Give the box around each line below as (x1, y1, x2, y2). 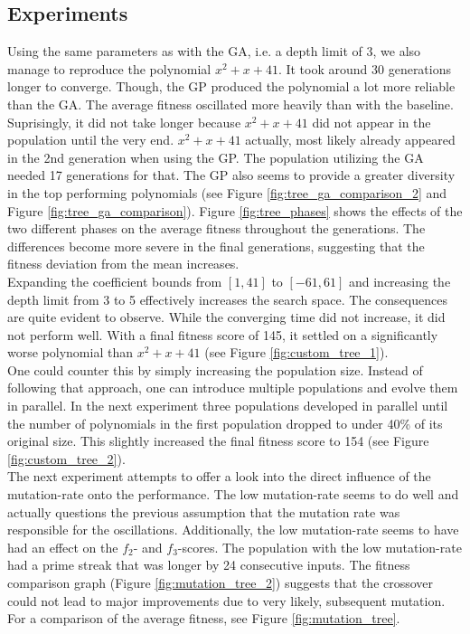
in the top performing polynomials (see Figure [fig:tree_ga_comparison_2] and (7, 183, 447, 202)
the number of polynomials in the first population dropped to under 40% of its (7, 413, 443, 432)
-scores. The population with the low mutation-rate (177, 537, 462, 556)
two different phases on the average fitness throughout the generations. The (7, 219, 426, 238)
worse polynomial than (7, 343, 133, 362)
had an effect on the (7, 537, 118, 556)
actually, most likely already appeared (245, 130, 456, 149)
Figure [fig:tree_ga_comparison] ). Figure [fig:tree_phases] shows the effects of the (7, 201, 463, 220)
